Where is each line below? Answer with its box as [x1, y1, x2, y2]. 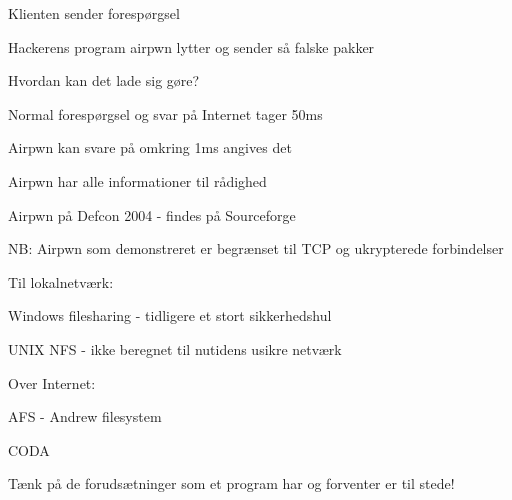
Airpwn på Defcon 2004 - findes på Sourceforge [8, 204, 296, 225]
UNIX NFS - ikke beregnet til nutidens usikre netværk [8, 338, 342, 359]
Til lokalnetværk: [8, 271, 114, 292]
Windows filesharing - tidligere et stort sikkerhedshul [8, 305, 332, 326]
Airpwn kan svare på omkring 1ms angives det [8, 137, 292, 158]
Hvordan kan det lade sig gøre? [8, 70, 200, 91]
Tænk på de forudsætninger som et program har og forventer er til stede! [8, 473, 455, 494]
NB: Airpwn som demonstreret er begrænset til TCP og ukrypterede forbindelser [8, 238, 504, 259]
